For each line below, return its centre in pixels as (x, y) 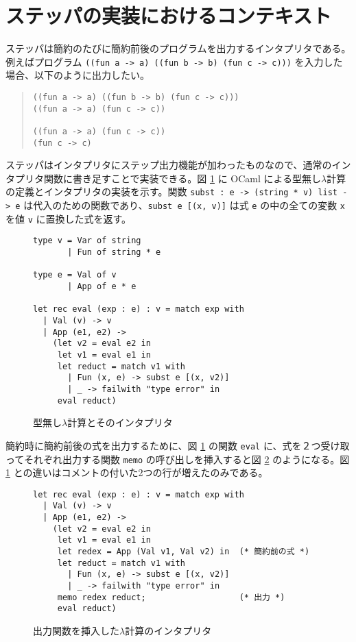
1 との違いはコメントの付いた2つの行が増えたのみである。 (137, 472)
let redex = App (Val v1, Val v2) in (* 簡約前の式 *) (183, 552)
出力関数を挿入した (76, 630)
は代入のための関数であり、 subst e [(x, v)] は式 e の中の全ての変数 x (184, 205)
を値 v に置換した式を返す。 (69, 218)
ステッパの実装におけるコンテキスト (169, 15)
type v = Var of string (87, 241)
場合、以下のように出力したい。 (78, 75)
